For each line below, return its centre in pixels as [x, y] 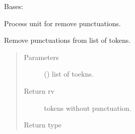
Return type [43, 125]
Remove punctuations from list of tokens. [67, 40]
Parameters [41, 57]
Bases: [14, 6]
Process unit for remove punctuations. [62, 23]
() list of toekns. [69, 74]
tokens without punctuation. [88, 108]
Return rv [39, 90]
